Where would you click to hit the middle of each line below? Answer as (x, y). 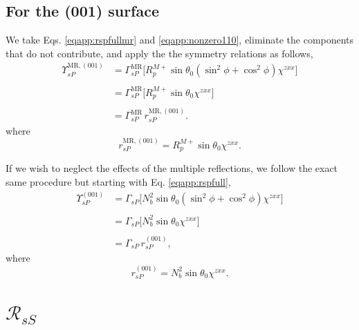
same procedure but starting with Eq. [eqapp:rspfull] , (118, 182)
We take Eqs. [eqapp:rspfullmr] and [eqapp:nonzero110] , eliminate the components (180, 40)
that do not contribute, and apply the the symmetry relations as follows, (159, 53)
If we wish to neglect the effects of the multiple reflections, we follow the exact (172, 168)
